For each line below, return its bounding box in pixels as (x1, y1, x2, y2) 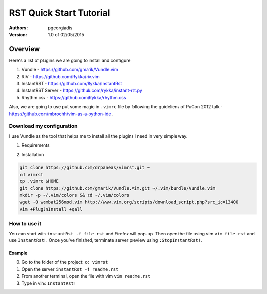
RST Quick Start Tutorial (9, 7, 110, 18)
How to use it (9, 220, 42, 227)
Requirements (21, 142, 50, 148)
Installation (21, 151, 44, 157)
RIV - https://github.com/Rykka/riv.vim (21, 73, 100, 79)
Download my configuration (9, 123, 78, 130)
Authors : (9, 25, 28, 31)
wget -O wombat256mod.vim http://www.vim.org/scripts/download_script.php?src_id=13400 (19, 199, 239, 205)
